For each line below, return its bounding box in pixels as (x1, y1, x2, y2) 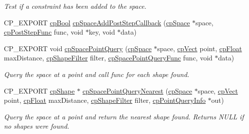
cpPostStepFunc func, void (4, 27, 84, 37)
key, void (89, 27, 115, 37)
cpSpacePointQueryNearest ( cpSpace (82, 85, 192, 96)
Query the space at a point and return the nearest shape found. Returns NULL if (4, 111, 244, 121)
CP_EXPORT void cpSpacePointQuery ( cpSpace (4, 43, 152, 53)
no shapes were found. (4, 121, 70, 131)
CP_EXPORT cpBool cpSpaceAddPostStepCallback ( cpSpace (4, 17, 190, 27)
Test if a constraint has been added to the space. (4, 1, 146, 11)
